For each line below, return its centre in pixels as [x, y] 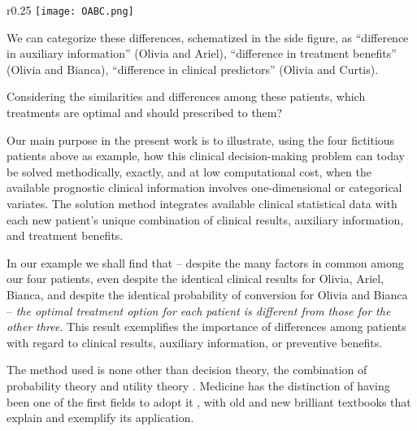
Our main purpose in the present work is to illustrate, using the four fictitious [201, 139]
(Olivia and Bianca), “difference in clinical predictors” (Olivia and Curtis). [193, 69]
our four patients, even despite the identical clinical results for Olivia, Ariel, [195, 279]
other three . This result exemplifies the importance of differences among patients [206, 327]
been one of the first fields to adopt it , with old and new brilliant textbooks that [209, 401]
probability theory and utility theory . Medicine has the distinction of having [198, 385]
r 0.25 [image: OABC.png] [70, 10]
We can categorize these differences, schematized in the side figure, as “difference [208, 37]
